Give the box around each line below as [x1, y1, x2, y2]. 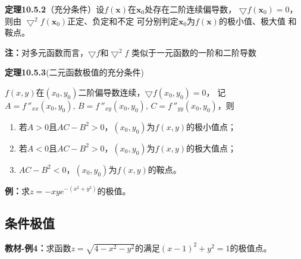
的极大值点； [186, 141, 237, 154]
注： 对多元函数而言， [5, 46, 88, 58]
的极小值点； [186, 120, 237, 132]
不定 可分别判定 [117, 14, 178, 27]
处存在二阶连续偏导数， [145, 3, 237, 15]
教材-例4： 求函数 [5, 241, 71, 254]
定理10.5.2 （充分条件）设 [5, 3, 105, 15]
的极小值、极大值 [218, 14, 286, 27]
